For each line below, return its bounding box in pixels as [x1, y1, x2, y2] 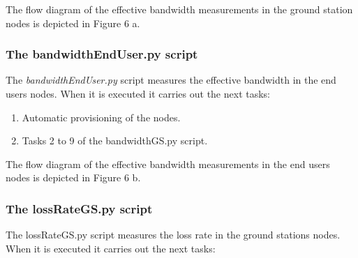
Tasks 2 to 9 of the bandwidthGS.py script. [22, 133, 208, 148]
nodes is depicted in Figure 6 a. [6, 15, 140, 30]
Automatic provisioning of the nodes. [22, 109, 181, 124]
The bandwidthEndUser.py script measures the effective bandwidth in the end [6, 73, 336, 87]
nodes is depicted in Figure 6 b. [6, 170, 141, 185]
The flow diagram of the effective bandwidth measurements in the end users [6, 156, 330, 171]
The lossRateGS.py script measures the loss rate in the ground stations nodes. [6, 227, 341, 242]
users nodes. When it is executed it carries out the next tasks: [6, 86, 271, 100]
